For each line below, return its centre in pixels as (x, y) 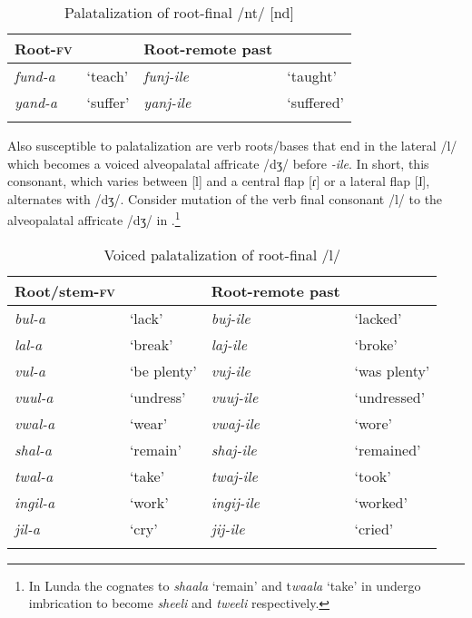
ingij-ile (235, 502)
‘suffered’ (316, 102)
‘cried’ (374, 528)
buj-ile (231, 318)
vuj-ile (231, 370)
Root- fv (44, 49)
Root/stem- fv (65, 290)
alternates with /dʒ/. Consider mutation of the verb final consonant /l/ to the (225, 198)
